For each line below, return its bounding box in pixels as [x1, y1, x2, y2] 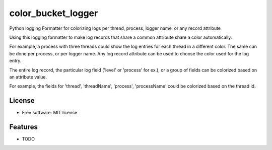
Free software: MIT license [22, 110, 78, 116]
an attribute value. [9, 73, 47, 80]
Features [9, 123, 38, 131]
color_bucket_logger [9, 8, 98, 19]
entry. [9, 58, 22, 64]
